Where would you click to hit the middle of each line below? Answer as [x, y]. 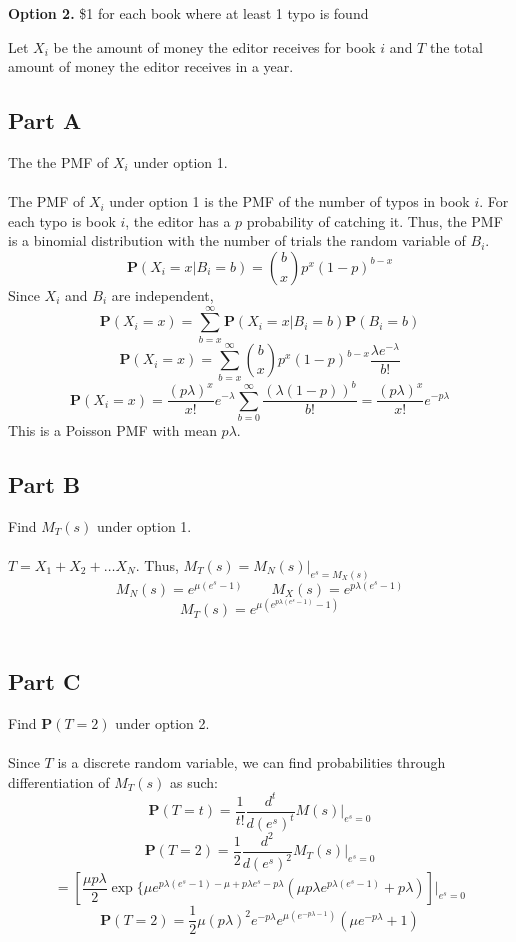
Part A [45, 120]
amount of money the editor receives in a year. [151, 66]
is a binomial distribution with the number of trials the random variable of [237, 240]
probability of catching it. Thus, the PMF [374, 220]
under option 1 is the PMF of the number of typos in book [289, 201]
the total [456, 46]
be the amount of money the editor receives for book [214, 46]
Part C [44, 681]
